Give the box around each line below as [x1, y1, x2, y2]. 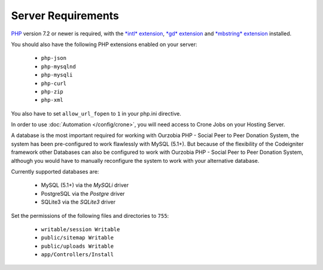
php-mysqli [41, 72, 73, 78]
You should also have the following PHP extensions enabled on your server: [11, 41, 197, 48]
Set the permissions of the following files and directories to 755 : [11, 212, 169, 219]
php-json [41, 54, 67, 62]
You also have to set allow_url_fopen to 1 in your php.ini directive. [11, 110, 182, 117]
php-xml [41, 96, 64, 104]
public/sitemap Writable [41, 234, 114, 241]
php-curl [41, 80, 67, 87]
